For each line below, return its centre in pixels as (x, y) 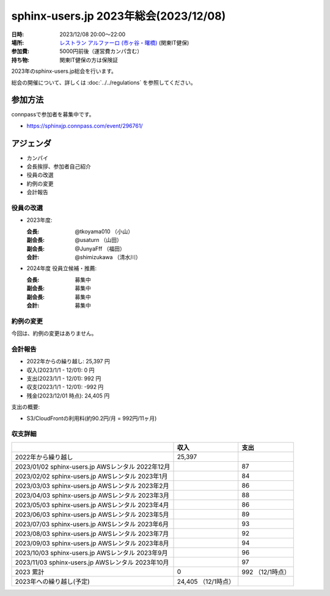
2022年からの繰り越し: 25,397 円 (68, 361)
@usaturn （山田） (98, 240)
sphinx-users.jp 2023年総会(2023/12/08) (119, 16)
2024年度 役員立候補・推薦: (62, 268)
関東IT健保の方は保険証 (89, 60)
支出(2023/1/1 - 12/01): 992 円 (64, 378)
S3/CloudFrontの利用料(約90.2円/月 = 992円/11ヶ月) (92, 418)
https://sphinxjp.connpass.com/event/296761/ (85, 126)
